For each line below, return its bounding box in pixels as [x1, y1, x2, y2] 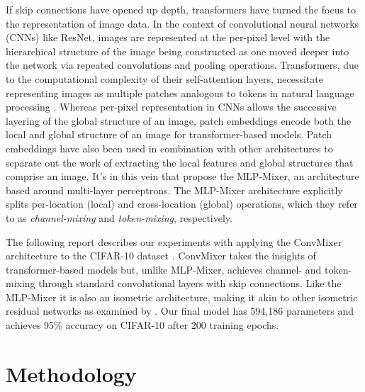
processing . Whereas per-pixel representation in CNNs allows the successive [6, 99, 337, 114]
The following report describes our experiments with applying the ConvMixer [6, 234, 342, 249]
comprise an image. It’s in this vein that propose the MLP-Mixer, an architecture [6, 169, 359, 184]
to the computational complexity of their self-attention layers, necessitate [6, 71, 323, 86]
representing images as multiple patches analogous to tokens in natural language [6, 85, 354, 100]
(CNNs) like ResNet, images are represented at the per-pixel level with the [6, 30, 330, 45]
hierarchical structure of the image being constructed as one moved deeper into [6, 43, 349, 58]
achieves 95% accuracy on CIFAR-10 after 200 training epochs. [6, 318, 279, 332]
